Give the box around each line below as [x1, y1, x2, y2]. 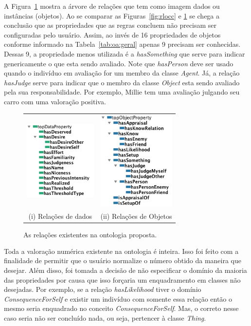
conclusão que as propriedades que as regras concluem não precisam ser [4, 20, 217, 30]
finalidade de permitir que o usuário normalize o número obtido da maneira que [4, 255, 242, 266]
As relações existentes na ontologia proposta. [23, 230, 157, 240]
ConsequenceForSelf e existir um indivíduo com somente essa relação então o [4, 293, 233, 304]
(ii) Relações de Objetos [100, 211, 172, 221]
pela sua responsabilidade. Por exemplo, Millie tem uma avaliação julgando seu [4, 87, 240, 97]
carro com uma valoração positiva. [4, 96, 106, 106]
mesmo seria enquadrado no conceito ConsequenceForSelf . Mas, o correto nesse [4, 303, 239, 313]
